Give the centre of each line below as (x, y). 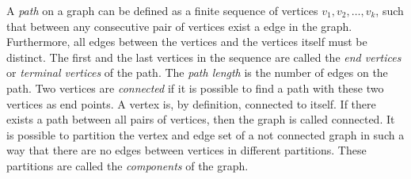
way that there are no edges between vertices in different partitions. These (186, 150)
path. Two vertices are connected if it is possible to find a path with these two (195, 88)
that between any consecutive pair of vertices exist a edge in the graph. (179, 26)
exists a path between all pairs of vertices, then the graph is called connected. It (201, 119)
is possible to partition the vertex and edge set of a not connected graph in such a (205, 134)
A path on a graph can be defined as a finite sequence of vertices (162, 10)
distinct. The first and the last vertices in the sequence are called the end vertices (204, 57)
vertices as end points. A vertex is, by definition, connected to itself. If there (191, 103)
